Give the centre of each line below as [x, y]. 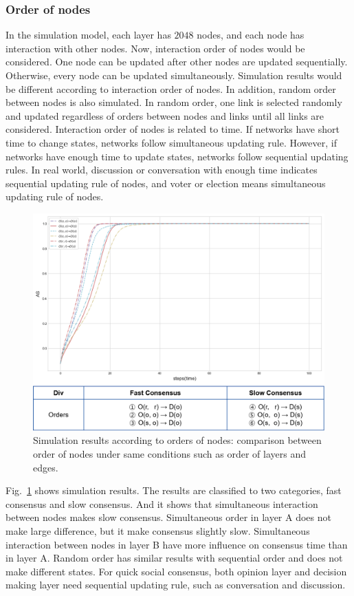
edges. [46, 467]
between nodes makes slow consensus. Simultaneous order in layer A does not [168, 517]
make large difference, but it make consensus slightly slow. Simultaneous [158, 531]
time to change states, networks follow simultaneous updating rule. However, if [171, 142]
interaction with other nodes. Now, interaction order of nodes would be [155, 48]
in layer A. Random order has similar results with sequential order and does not [174, 558]
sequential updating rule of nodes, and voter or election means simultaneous [166, 183]
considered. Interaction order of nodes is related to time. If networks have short [173, 129]
